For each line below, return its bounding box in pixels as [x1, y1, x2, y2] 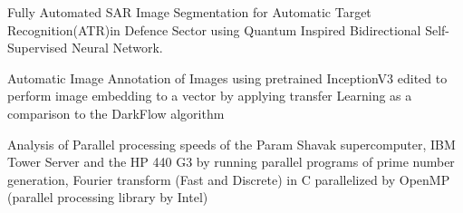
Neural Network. [71, 38, 163, 57]
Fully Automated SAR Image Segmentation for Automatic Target [7, 3, 371, 21]
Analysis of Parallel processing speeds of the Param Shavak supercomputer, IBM [7, 134, 456, 153]
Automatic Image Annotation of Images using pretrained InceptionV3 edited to [7, 68, 448, 87]
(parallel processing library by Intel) [7, 188, 208, 207]
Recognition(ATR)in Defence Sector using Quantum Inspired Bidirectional [7, 20, 421, 39]
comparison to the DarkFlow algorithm [7, 103, 225, 122]
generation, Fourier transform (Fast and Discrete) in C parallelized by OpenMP [7, 169, 450, 189]
